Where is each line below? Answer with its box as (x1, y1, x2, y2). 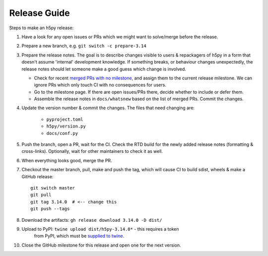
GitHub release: (21, 174, 54, 180)
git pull (30, 192, 52, 198)
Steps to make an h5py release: (9, 25, 74, 31)
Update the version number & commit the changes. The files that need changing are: (21, 105, 195, 111)
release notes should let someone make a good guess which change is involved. (21, 66, 186, 72)
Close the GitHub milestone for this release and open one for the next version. (21, 242, 181, 248)
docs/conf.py (46, 130, 78, 136)
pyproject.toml (46, 117, 84, 122)
